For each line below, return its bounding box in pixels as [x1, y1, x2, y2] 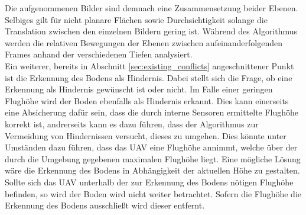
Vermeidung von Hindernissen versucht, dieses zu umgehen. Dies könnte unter [5, 129, 287, 142]
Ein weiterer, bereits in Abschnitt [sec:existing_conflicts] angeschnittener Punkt [5, 59, 294, 72]
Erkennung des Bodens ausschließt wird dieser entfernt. [5, 199, 205, 211]
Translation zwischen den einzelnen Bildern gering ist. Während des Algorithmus [5, 25, 298, 37]
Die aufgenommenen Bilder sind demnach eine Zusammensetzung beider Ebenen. [5, 2, 298, 14]
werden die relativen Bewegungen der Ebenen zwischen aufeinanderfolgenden [5, 36, 283, 49]
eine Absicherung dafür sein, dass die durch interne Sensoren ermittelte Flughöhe [5, 106, 299, 118]
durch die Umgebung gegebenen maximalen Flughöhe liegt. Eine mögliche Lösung [5, 152, 301, 165]
